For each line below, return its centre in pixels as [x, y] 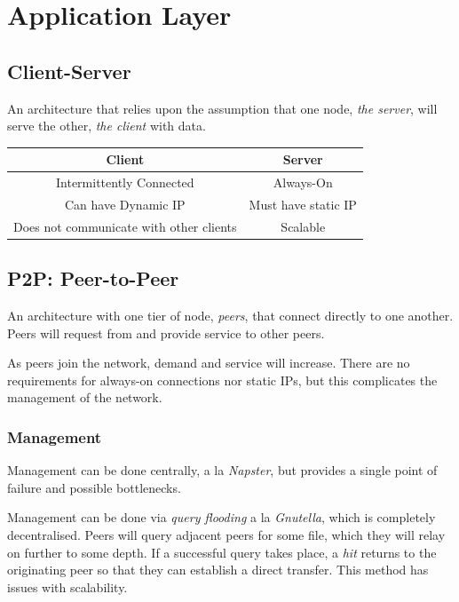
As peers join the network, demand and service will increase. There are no [209, 363]
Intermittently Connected [125, 182]
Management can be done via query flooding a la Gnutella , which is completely [222, 517]
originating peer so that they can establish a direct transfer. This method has [218, 570]
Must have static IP [303, 204]
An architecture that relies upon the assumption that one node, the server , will [222, 108]
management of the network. [85, 397]
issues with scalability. [67, 586]
